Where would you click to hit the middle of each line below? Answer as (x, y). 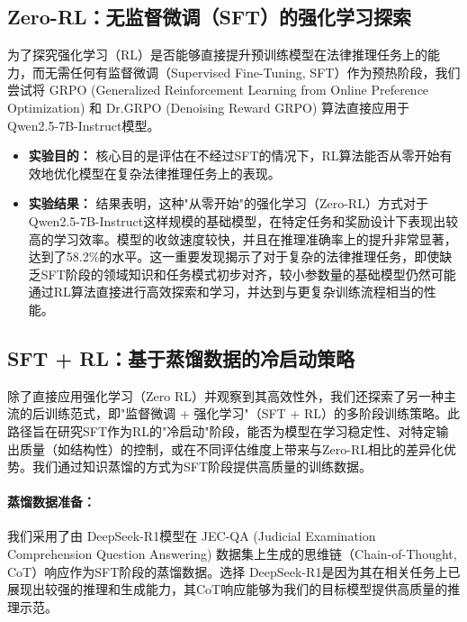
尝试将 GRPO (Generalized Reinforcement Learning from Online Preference (218, 90)
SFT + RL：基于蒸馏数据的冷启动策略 (181, 357)
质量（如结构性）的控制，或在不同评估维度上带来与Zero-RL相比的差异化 (231, 448)
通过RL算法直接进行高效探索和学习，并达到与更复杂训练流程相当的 (226, 292)
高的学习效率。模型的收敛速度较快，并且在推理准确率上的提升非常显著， (242, 238)
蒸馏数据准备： (51, 502)
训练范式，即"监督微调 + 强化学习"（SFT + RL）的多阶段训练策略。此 (252, 413)
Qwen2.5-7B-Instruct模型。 (84, 125)
